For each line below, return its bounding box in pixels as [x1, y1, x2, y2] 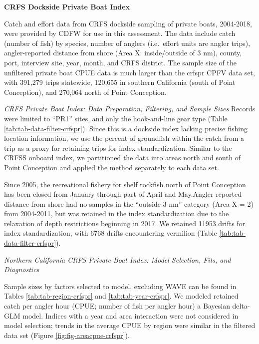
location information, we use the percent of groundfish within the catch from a [4, 133, 244, 143]
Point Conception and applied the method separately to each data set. [4, 162, 219, 172]
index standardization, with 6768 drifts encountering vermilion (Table [4, 228, 217, 238]
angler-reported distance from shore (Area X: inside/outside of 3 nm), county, [4, 47, 242, 58]
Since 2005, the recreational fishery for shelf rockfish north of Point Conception [4, 179, 246, 189]
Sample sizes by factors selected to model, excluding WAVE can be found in [4, 281, 237, 291]
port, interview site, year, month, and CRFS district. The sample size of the [4, 57, 237, 67]
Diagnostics [4, 264, 39, 275]
